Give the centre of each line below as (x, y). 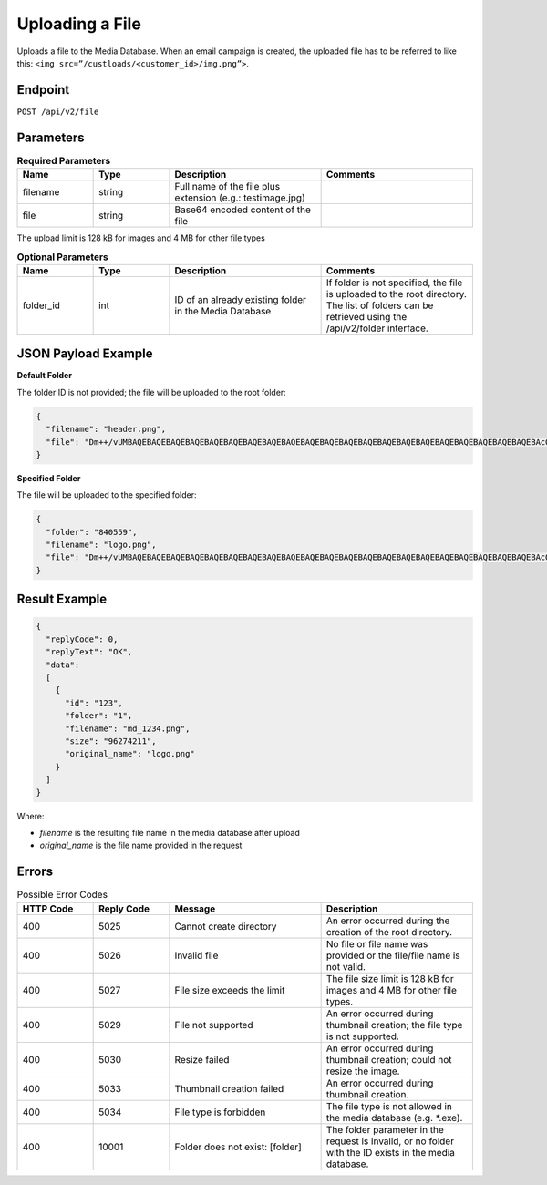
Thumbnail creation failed (229, 1088)
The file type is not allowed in (389, 1106)
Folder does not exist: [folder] (238, 1147)
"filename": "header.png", (106, 429)
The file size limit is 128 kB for (390, 978)
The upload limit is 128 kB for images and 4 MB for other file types (141, 238)
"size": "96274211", (111, 741)
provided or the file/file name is (393, 955)
